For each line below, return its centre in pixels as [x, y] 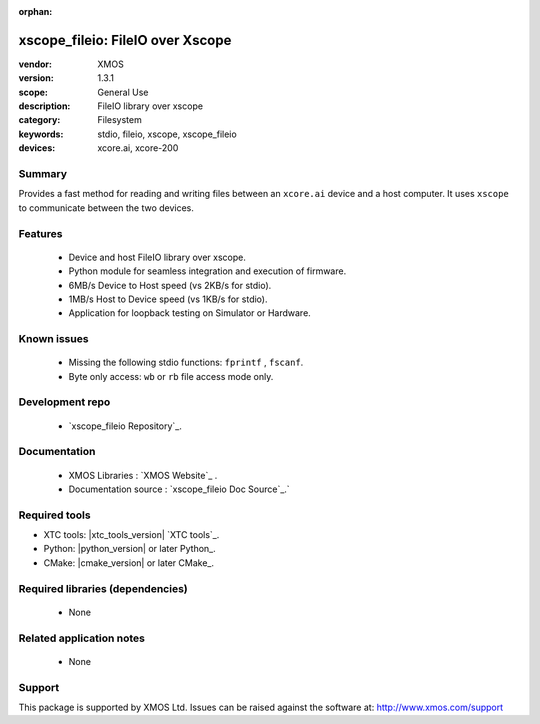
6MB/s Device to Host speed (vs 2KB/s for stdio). [170, 285]
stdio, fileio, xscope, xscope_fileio [167, 134]
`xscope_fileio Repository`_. [125, 426]
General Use [123, 92]
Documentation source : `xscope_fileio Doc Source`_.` [179, 489]
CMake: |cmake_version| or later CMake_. [129, 562]
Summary [43, 174]
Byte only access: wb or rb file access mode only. [171, 376]
